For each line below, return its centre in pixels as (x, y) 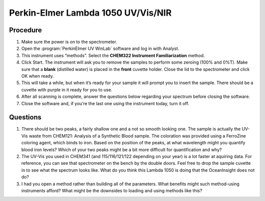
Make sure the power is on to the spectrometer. (69, 42)
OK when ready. (38, 76)
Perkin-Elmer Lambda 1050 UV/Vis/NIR (90, 13)
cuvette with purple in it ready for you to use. (67, 89)
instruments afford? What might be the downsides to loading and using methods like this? (112, 190)
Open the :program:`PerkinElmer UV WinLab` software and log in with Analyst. (100, 48)
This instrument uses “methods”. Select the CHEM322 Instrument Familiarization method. (113, 55)
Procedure (26, 30)
